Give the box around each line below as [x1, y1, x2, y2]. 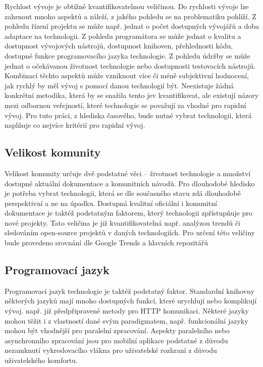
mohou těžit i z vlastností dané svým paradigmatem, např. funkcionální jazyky [5, 315, 248, 326]
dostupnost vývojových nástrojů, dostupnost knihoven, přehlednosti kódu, [5, 40, 233, 51]
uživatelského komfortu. [5, 355, 78, 365]
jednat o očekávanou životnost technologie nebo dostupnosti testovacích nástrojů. [5, 60, 256, 71]
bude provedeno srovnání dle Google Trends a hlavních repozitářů [5, 237, 208, 248]
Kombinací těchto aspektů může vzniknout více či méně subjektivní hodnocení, [5, 70, 249, 81]
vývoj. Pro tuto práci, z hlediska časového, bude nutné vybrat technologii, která [5, 110, 252, 120]
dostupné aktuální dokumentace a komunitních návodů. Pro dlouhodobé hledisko [5, 178, 255, 188]
